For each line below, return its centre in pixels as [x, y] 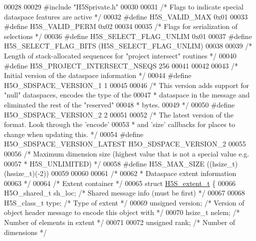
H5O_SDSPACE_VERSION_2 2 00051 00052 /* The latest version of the [119, 114]
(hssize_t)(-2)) [26, 173]
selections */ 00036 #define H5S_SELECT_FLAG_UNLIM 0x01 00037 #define [128, 36]
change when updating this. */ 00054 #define [74, 134]
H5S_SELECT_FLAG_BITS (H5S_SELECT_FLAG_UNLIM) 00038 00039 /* [128, 46]
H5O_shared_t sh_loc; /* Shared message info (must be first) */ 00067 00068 [125, 193]
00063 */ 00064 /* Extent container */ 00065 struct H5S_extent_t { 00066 [120, 183]
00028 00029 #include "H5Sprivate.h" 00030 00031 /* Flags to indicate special [124, 6]
